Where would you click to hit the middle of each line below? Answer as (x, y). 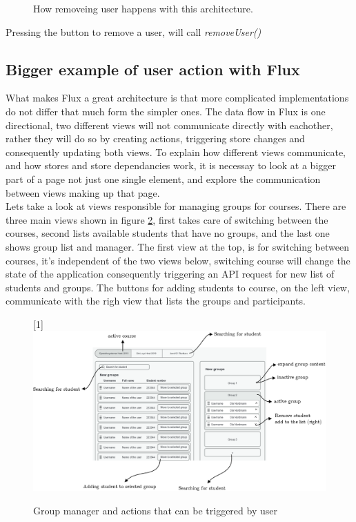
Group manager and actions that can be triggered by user (155, 510)
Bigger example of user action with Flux (153, 69)
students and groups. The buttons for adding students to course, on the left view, (178, 287)
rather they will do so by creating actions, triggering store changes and (155, 138)
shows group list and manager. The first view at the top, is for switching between (177, 246)
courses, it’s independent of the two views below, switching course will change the (178, 260)
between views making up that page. (83, 192)
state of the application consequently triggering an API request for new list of (170, 274)
